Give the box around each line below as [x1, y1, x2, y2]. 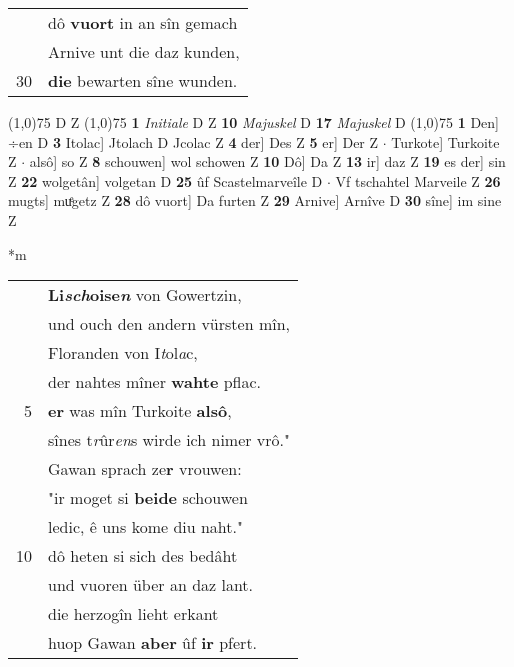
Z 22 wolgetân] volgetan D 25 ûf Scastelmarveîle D [8, 170, 323, 191]
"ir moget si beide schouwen [48, 486, 248, 510]
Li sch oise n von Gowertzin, [48, 283, 242, 307]
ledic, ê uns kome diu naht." [48, 515, 243, 539]
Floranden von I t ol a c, [48, 341, 198, 365]
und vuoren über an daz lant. [48, 573, 254, 597]
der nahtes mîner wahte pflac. [48, 370, 262, 394]
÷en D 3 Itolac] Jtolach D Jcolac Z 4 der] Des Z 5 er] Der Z [8, 131, 379, 152]
